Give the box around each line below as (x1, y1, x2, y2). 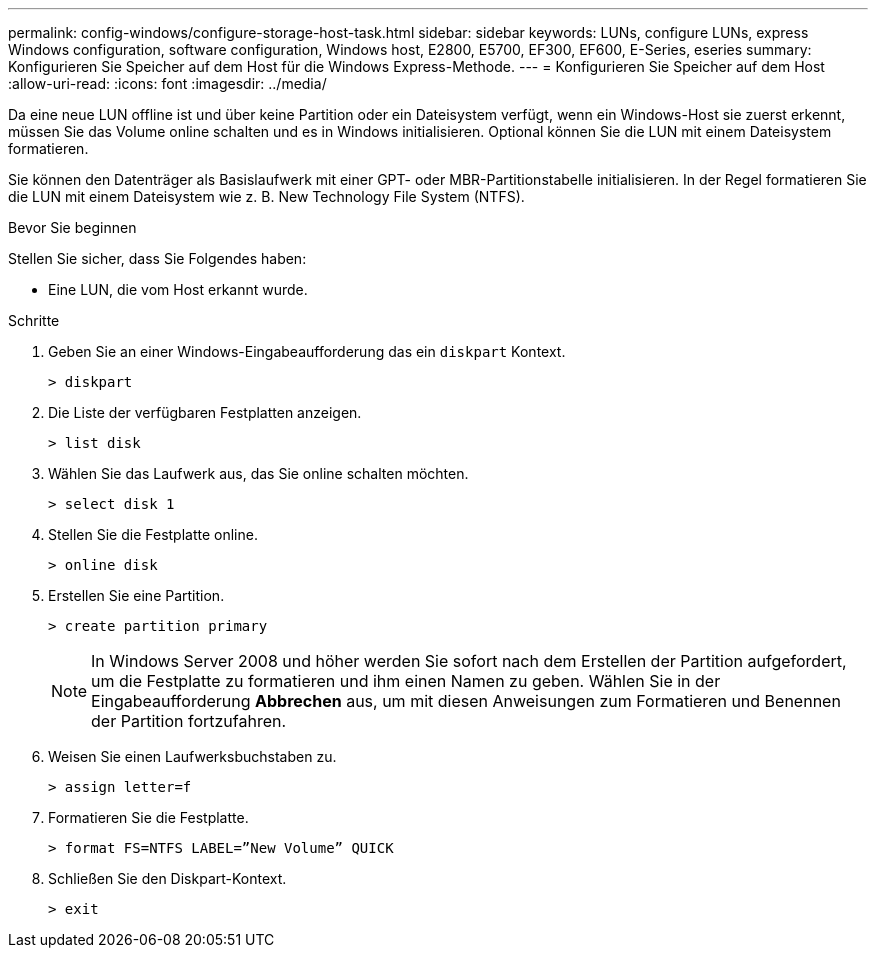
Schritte (8, 312, 60, 329)
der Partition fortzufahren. (91, 711, 287, 731)
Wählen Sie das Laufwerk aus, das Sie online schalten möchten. (48, 465, 469, 482)
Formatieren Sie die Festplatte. (48, 809, 249, 826)
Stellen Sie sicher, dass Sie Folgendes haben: (8, 250, 307, 267)
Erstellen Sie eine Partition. (48, 587, 225, 604)
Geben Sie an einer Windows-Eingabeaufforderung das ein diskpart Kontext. (48, 343, 566, 360)
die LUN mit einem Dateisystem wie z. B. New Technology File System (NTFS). (8, 188, 525, 205)
